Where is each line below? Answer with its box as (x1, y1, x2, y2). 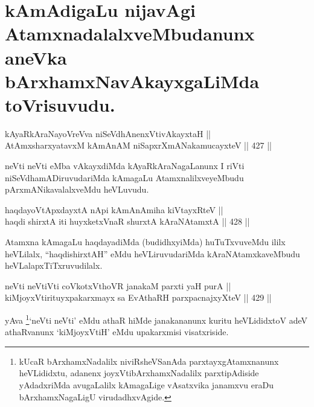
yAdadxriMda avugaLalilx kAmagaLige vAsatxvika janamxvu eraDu (19, 379, 274, 391)
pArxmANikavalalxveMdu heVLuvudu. (5, 183, 149, 196)
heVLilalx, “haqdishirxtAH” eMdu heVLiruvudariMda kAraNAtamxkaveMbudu (5, 247, 300, 260)
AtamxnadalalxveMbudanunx (5, 21, 255, 46)
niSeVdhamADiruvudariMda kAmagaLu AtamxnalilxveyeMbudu (5, 171, 244, 184)
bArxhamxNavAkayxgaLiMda (5, 68, 260, 93)
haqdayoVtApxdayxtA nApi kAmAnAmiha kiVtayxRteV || (5, 203, 223, 216)
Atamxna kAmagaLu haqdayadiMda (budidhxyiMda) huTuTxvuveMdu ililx (5, 236, 286, 248)
